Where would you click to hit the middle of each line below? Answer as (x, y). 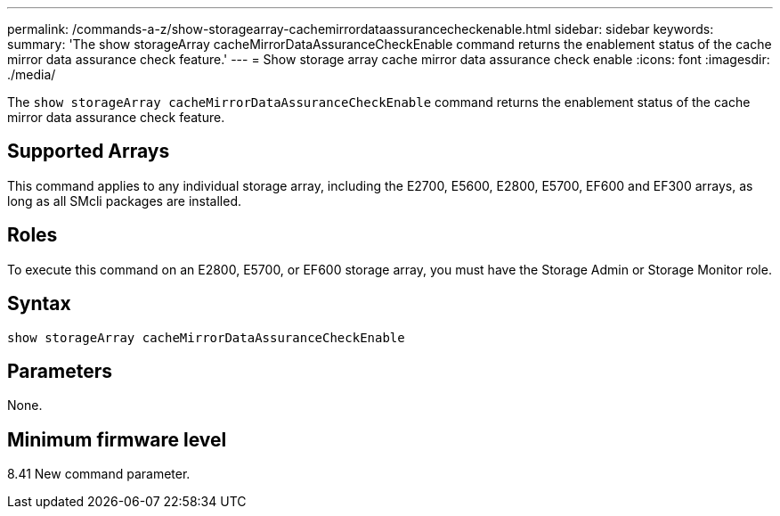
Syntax (39, 304)
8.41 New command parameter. (99, 474)
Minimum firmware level (117, 439)
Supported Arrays (89, 152)
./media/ (32, 74)
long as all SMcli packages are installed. (124, 201)
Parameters (60, 371)
